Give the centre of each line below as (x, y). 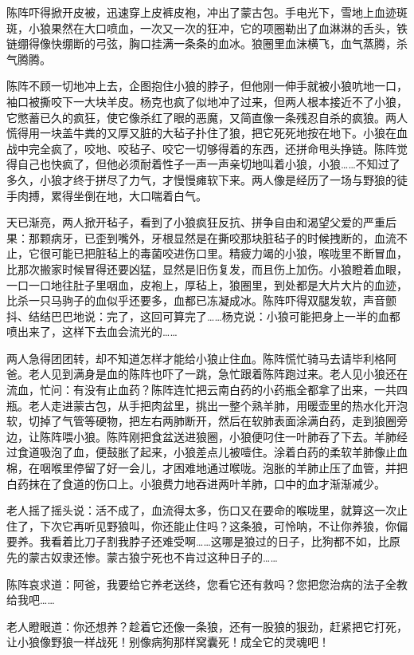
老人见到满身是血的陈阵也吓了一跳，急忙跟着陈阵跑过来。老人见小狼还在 (218, 374)
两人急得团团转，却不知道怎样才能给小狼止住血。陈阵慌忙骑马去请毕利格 (196, 358)
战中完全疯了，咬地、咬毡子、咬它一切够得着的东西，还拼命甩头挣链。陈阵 (201, 148)
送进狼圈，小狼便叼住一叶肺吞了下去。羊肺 (285, 436)
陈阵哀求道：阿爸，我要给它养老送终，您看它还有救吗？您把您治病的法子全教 (207, 584)
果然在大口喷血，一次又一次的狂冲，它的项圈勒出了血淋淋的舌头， (223, 28)
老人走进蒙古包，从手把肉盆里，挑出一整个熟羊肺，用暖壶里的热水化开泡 (218, 405)
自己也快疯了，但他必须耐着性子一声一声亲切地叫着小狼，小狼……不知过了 (209, 164)
